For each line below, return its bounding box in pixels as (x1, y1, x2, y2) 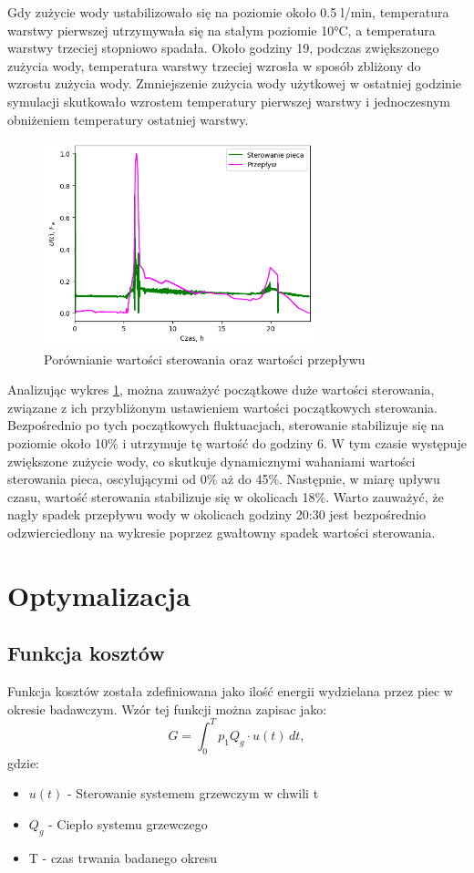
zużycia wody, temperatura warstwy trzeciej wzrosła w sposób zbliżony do (7, 56, 421, 75)
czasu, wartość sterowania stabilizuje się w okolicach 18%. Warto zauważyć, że (7, 487, 444, 506)
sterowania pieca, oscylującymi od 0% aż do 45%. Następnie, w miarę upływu (7, 469, 440, 488)
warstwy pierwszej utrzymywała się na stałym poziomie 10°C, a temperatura (7, 20, 436, 39)
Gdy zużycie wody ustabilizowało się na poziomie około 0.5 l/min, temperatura (7, 3, 449, 21)
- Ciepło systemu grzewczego (48, 814, 208, 833)
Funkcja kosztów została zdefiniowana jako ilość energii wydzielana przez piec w (7, 682, 453, 701)
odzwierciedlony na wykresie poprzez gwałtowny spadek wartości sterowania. (7, 523, 436, 542)
